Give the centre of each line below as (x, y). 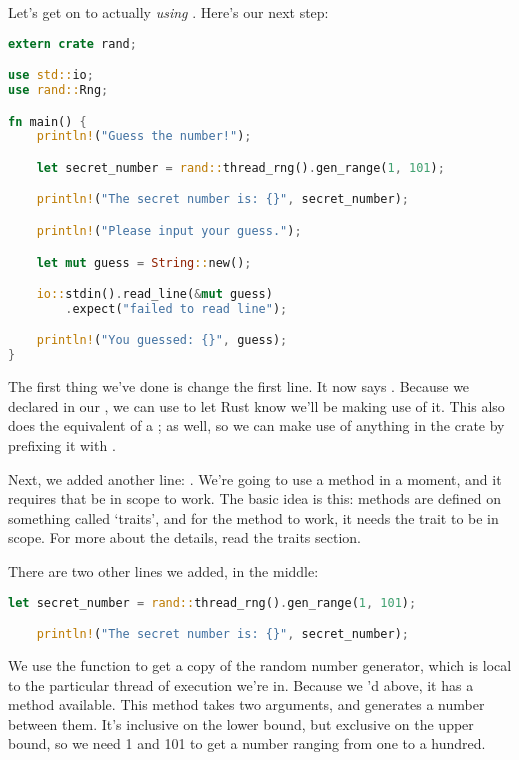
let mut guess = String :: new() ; (144, 262)
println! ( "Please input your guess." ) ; (169, 231)
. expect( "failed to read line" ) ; (176, 308)
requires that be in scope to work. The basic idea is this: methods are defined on (254, 498)
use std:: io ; (51, 75)
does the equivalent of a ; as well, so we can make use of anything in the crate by (256, 425)
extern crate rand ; (72, 43)
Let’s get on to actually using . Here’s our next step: (168, 12)
